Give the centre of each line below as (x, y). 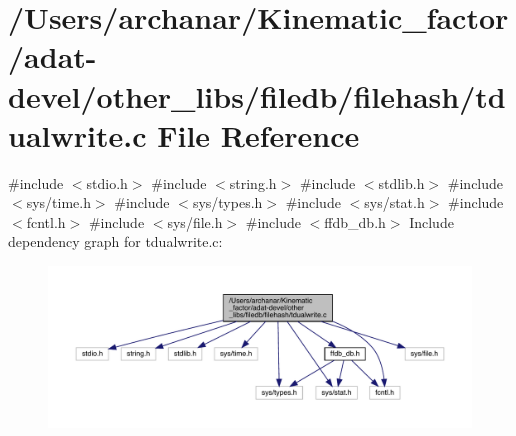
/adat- (52, 56)
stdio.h (107, 182)
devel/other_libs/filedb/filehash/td (257, 95)
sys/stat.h (394, 202)
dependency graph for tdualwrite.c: (115, 241)
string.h (253, 182)
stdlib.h (401, 182)
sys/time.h (58, 202)
